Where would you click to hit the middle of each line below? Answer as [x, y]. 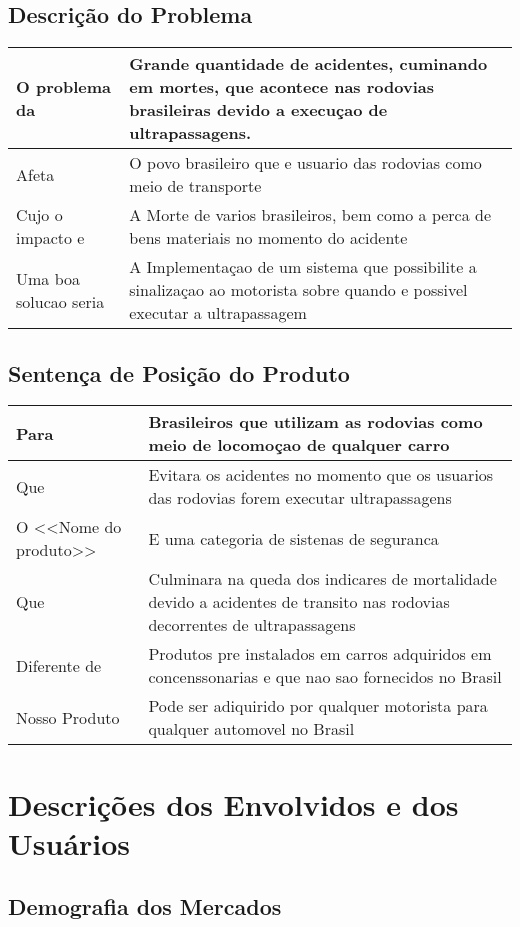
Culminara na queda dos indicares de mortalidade [322, 579]
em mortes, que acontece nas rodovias [281, 87]
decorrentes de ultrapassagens [252, 625]
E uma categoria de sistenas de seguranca [293, 538]
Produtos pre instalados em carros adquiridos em [320, 654]
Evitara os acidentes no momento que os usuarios [321, 475]
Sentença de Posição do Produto [179, 372]
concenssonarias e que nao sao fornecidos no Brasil [325, 677]
